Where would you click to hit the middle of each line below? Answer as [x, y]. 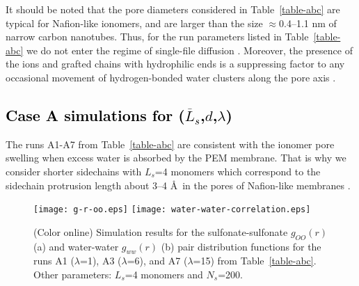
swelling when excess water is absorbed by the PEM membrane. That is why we [176, 158]
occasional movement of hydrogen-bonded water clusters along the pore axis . [171, 77]
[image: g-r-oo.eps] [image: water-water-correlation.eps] [172, 210]
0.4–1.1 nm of [308, 23]
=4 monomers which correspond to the [238, 171]
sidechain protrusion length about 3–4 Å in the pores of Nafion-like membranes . [178, 185]
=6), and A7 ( [157, 261]
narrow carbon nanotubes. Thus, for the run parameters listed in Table [157, 37]
